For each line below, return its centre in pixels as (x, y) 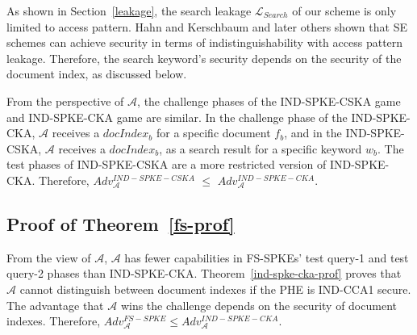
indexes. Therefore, (54, 321)
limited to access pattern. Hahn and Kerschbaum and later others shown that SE (207, 26)
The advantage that (55, 305)
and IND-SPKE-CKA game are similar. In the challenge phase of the (177, 117)
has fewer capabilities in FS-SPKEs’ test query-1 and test (267, 257)
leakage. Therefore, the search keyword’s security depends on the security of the (204, 58)
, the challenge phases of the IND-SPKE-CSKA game (269, 100)
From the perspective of (65, 100)
